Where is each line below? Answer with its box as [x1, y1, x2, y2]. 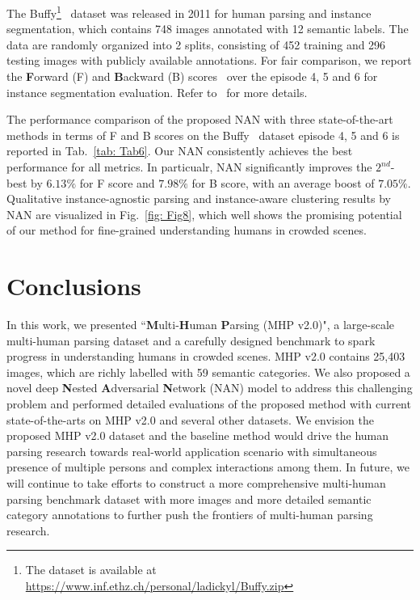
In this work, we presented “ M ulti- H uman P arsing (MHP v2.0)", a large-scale [6, 316, 394, 333]
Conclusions [6, 269, 141, 302]
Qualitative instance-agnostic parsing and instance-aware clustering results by [6, 190, 391, 207]
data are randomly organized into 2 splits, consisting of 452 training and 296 [6, 36, 386, 53]
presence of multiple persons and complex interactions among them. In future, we [6, 458, 409, 475]
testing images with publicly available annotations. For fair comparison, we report [6, 52, 412, 69]
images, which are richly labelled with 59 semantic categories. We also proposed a [6, 363, 410, 380]
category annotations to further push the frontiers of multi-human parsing [6, 506, 373, 523]
